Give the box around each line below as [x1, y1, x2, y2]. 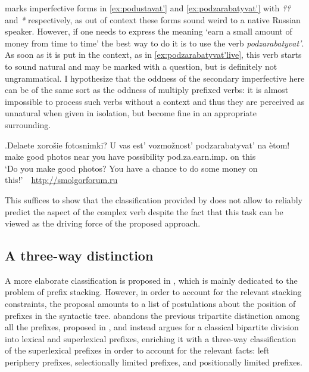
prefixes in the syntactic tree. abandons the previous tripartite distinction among [5, 309, 300, 321]
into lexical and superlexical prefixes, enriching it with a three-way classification [5, 332, 296, 345]
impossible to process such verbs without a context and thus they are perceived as [5, 95, 305, 107]
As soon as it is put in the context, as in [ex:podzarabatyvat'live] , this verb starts [5, 48, 302, 61]
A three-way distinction [5, 246, 154, 265]
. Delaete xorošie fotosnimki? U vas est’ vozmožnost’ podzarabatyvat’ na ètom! [5, 138, 290, 151]
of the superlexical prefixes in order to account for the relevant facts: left [5, 344, 270, 356]
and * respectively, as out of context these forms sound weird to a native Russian [5, 13, 301, 26]
